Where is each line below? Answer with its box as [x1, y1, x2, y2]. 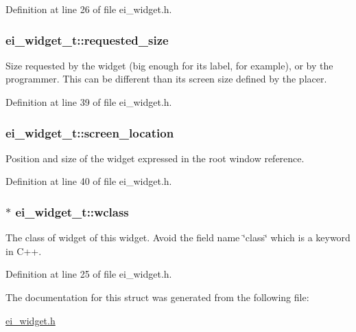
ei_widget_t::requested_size [5, 31, 169, 48]
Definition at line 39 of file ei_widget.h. [5, 95, 172, 109]
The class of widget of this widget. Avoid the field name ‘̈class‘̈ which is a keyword [5, 230, 351, 245]
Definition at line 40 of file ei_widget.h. [5, 174, 172, 188]
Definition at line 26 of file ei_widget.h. [5, 2, 172, 16]
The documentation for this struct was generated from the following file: [5, 290, 309, 304]
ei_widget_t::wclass [15, 203, 129, 220]
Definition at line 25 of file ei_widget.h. [5, 267, 172, 281]
